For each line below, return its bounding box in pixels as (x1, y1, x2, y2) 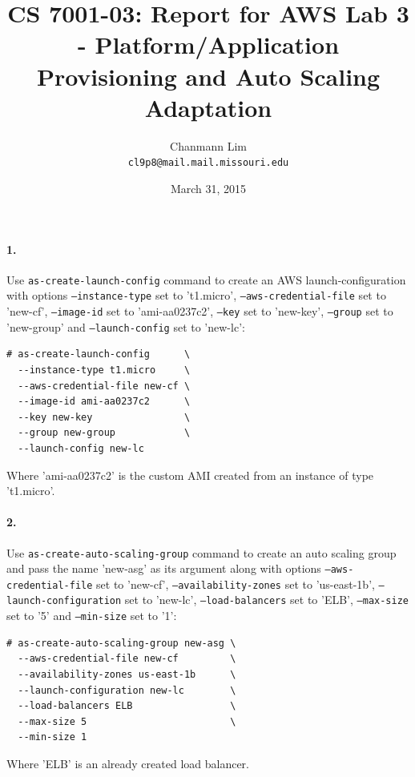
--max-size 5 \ (18, 715, 236, 727)
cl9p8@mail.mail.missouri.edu (127, 157, 289, 169)
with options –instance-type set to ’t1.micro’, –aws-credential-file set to (6, 287, 386, 304)
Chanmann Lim (170, 137, 247, 154)
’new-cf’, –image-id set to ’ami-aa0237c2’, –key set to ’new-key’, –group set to (6, 303, 393, 320)
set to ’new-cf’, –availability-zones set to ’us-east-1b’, (96, 575, 375, 592)
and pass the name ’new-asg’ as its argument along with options (6, 560, 321, 577)
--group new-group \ (18, 427, 191, 439)
